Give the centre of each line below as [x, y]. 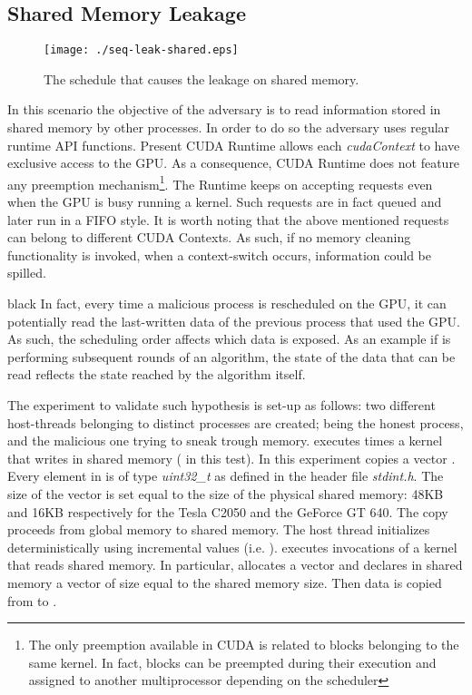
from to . [32, 600]
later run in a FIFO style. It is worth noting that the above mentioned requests [228, 219]
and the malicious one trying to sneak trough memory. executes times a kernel [225, 440]
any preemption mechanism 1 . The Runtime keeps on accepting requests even [220, 182]
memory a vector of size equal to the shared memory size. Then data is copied [225, 582]
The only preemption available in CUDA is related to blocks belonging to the [244, 645]
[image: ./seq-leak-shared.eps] [141, 50]
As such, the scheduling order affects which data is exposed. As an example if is [229, 339]
